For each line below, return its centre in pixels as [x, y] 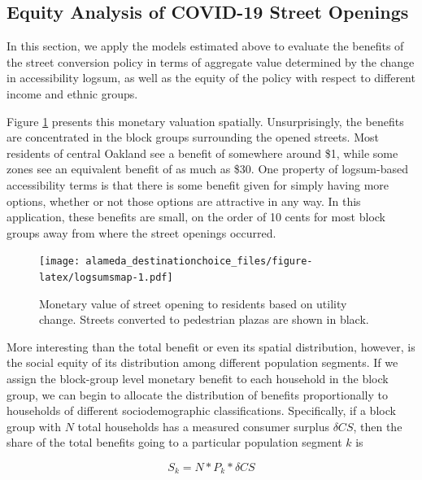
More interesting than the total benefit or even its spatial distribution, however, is [211, 346]
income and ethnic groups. [72, 93]
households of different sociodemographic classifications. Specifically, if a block [201, 410]
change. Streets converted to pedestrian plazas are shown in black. [204, 319]
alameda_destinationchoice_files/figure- [199, 262]
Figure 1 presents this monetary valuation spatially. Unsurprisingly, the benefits [205, 121]
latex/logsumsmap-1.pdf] [106, 277]
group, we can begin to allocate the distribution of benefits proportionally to [197, 394]
